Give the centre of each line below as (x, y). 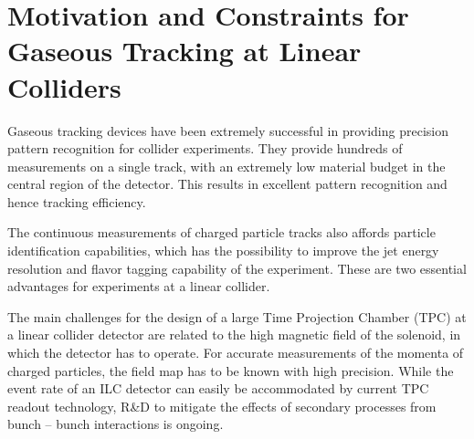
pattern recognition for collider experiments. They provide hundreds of (205, 148)
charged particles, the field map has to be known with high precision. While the (231, 370)
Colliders (64, 86)
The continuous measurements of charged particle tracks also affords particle (221, 232)
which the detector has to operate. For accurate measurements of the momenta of (236, 353)
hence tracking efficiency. (77, 201)
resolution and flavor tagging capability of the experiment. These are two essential (237, 268)
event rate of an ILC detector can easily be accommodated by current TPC (218, 388)
